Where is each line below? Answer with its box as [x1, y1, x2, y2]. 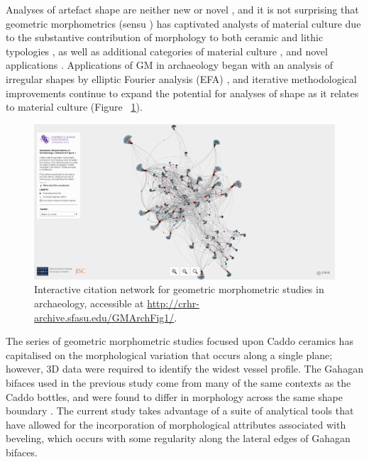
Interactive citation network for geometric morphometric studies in [34, 282, 324, 297]
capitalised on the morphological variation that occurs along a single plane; [6, 347, 333, 362]
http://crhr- [147, 295, 199, 310]
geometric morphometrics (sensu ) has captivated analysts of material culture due [6, 16, 361, 31]
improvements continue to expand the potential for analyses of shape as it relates [6, 85, 359, 100]
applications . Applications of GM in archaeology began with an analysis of [6, 57, 333, 72]
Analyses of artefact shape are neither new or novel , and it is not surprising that [6, 2, 359, 16]
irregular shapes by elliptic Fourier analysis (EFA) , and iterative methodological [6, 71, 357, 86]
